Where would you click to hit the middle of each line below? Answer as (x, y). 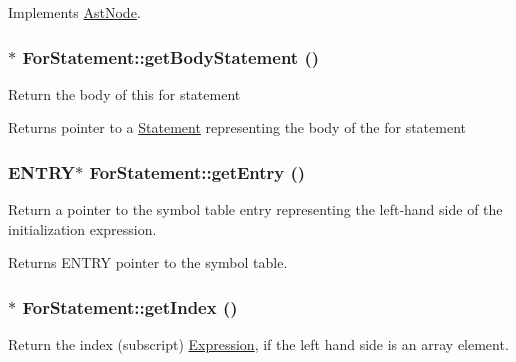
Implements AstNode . (74, 12)
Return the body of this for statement (124, 93)
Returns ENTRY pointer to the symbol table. (148, 262)
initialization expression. (82, 228)
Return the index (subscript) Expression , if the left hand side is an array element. (258, 344)
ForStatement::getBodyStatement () (171, 56)
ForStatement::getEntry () (197, 171)
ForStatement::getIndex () (130, 306)
